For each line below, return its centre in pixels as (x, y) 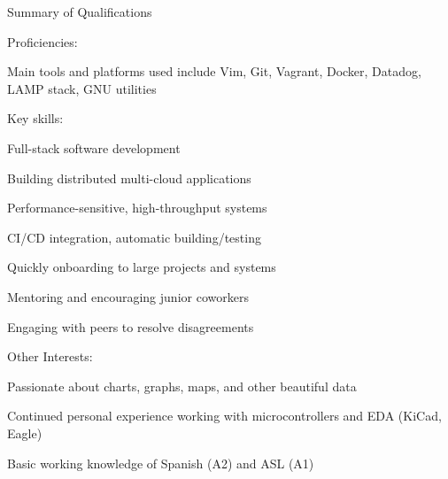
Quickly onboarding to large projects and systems (142, 267)
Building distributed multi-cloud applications (129, 178)
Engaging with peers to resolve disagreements (131, 326)
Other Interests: (50, 356)
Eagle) (25, 433)
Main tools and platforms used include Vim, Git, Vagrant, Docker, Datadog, (214, 71)
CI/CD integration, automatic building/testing (134, 237)
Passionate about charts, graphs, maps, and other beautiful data (182, 386)
